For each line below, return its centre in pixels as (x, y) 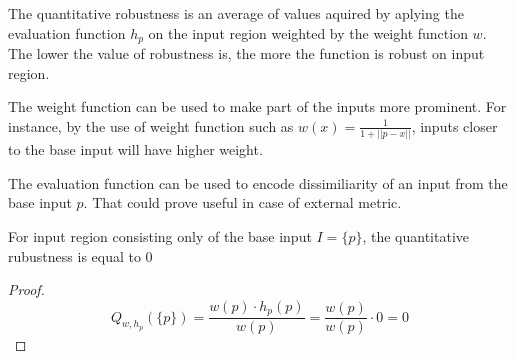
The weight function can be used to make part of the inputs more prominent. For (257, 106)
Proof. (26, 289)
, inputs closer (454, 125)
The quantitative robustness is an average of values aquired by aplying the (236, 13)
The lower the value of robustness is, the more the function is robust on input (246, 53)
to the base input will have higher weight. (135, 149)
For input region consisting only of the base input (160, 235)
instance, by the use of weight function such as (151, 125)
